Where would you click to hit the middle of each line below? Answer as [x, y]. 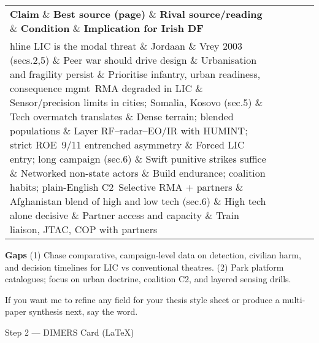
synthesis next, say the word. [83, 311]
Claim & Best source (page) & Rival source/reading [136, 14]
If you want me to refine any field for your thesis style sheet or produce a [142, 299]
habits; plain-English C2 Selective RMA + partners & [127, 187]
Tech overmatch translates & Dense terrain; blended [122, 116]
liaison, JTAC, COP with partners [84, 229]
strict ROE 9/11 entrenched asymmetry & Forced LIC [127, 145]
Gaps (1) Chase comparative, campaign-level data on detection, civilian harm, [153, 255]
